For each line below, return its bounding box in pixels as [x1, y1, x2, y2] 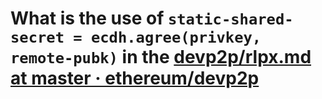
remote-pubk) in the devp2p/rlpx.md [10, 46, 312, 69]
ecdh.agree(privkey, [90, 28, 262, 47]
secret [10, 28, 65, 47]
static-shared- [167, 10, 294, 29]
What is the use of [10, 7, 165, 30]
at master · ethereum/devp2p [10, 67, 260, 90]
